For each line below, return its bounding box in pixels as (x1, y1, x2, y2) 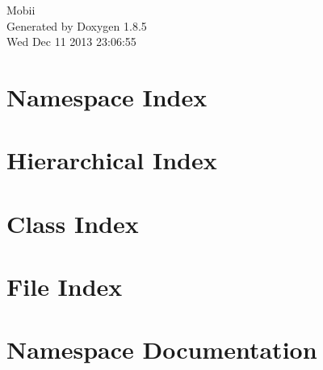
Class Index (6, 206, 139, 239)
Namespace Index (6, 80, 208, 113)
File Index (6, 270, 123, 303)
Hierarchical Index (6, 143, 217, 177)
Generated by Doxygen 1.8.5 (6, 17, 147, 34)
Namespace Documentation (6, 333, 317, 366)
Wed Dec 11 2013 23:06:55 (6, 33, 136, 50)
